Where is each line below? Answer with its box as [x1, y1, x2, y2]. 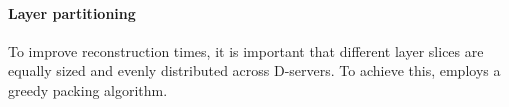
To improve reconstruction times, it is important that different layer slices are [8, 40, 484, 61]
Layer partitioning [8, 2, 136, 23]
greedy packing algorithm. [8, 79, 168, 100]
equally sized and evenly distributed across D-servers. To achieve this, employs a [8, 60, 501, 81]
